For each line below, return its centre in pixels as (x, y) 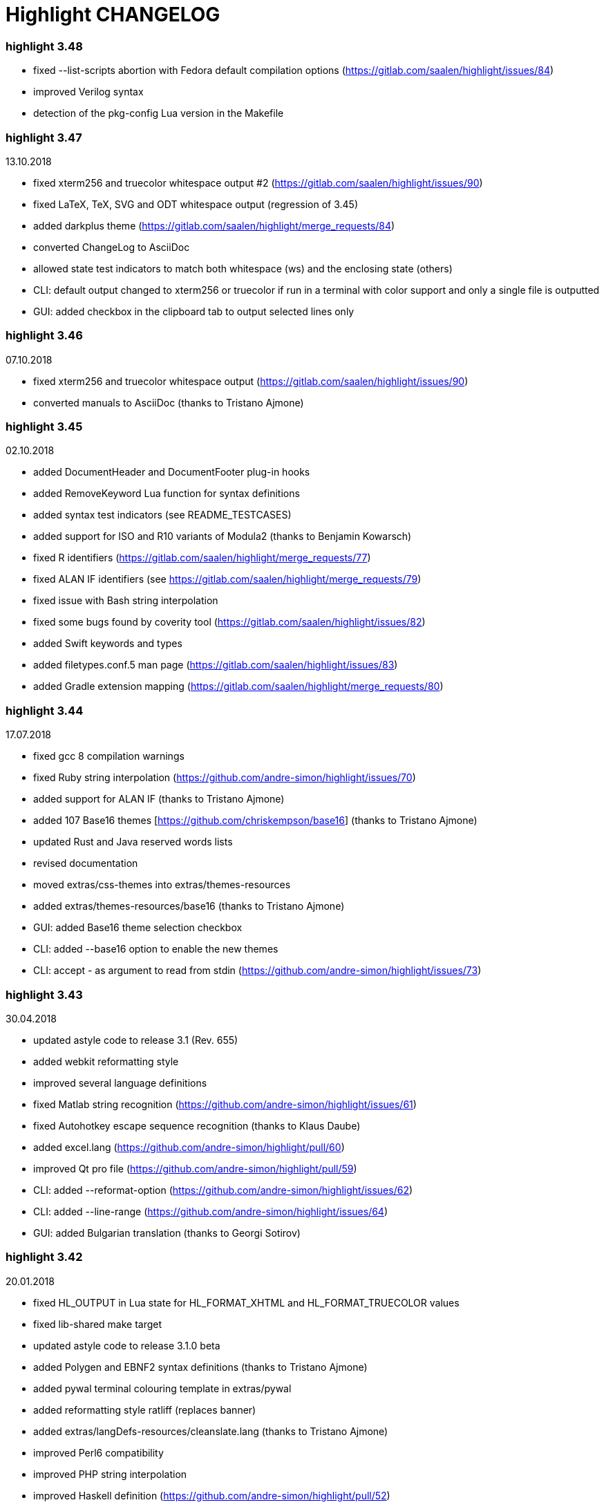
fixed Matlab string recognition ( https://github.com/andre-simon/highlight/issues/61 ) (225, 1104)
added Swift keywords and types (108, 644)
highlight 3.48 (44, 46)
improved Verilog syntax (88, 92)
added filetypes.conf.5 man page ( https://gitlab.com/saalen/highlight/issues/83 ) (216, 665)
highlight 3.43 (44, 994)
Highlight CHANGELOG (113, 15)
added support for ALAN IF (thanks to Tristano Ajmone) (159, 799)
